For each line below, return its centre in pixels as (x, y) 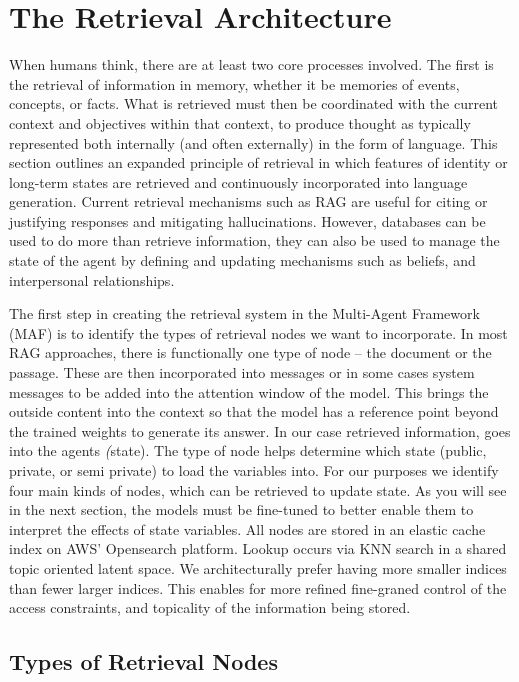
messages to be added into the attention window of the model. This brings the (249, 391)
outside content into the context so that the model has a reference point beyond (254, 411)
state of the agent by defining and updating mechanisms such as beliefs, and (242, 260)
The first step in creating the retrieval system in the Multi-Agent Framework (244, 313)
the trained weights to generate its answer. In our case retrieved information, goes (260, 430)
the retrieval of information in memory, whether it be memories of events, (234, 83)
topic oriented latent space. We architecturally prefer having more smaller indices (258, 567)
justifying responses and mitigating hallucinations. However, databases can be (247, 220)
